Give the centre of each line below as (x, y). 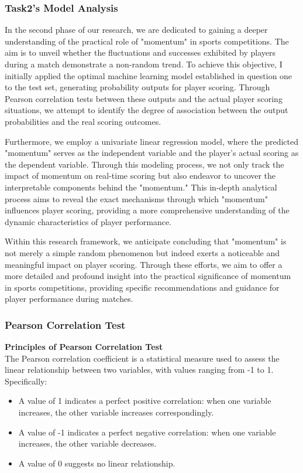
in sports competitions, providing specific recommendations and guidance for (142, 287)
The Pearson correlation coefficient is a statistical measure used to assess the (142, 358)
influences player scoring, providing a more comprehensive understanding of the (147, 210)
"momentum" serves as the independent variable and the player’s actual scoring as (152, 153)
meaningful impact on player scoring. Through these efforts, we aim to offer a (144, 264)
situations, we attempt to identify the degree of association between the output (147, 110)
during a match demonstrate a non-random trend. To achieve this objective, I (144, 64)
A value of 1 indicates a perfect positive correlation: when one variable (145, 401)
